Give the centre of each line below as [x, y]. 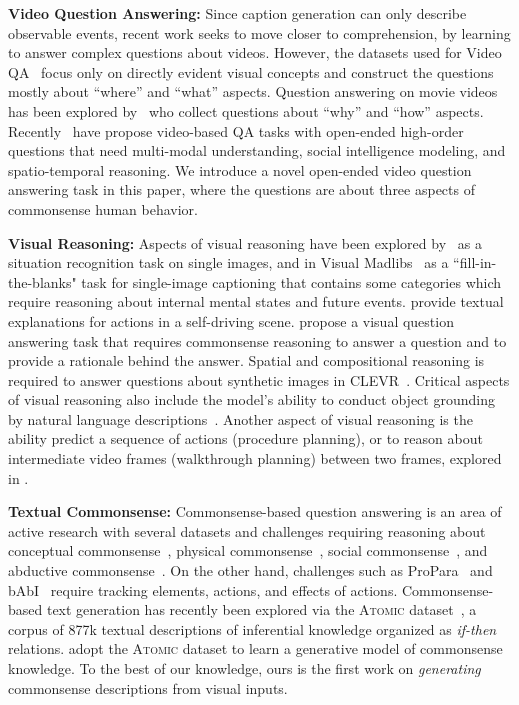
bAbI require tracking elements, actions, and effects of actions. [203, 589]
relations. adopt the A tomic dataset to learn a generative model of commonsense [255, 648]
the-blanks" [42, 281]
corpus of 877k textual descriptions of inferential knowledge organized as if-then [252, 628]
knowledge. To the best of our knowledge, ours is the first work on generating [244, 668]
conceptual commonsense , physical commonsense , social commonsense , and [248, 550]
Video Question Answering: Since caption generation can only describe [237, 13]
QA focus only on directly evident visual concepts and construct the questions [251, 71]
